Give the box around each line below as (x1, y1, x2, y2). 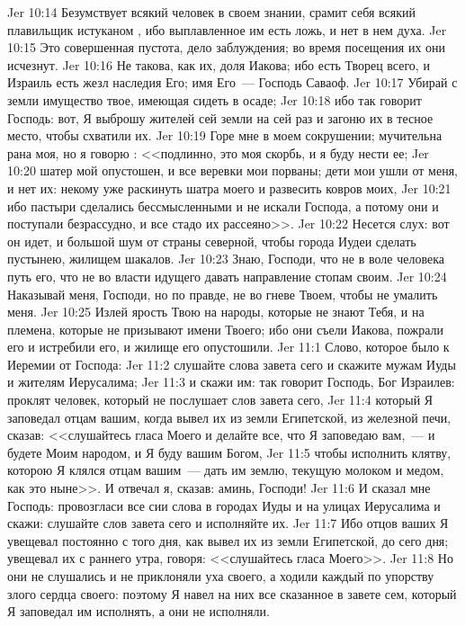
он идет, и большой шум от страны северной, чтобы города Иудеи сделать (7, 231, 416, 250)
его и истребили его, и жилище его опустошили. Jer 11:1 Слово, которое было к (7, 337, 450, 356)
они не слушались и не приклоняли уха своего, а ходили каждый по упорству (7, 567, 434, 585)
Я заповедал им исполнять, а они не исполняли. (7, 602, 270, 621)
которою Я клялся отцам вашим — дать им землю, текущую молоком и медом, (7, 461, 444, 479)
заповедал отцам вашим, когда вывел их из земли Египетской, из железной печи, (7, 407, 452, 426)
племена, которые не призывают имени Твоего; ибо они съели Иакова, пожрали (7, 319, 444, 338)
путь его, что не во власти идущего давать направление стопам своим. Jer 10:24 (7, 266, 447, 285)
